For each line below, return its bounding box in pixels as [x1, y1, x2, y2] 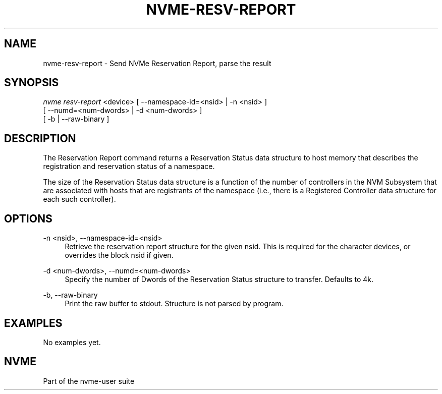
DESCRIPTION [4, 132, 76, 145]
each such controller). [43, 195, 116, 204]
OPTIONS [4, 212, 52, 225]
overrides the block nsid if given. [65, 251, 174, 260]
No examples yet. [43, 337, 101, 347]
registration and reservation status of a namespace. [43, 162, 215, 171]
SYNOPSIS [4, 76, 59, 89]
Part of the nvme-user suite [43, 376, 135, 385]
